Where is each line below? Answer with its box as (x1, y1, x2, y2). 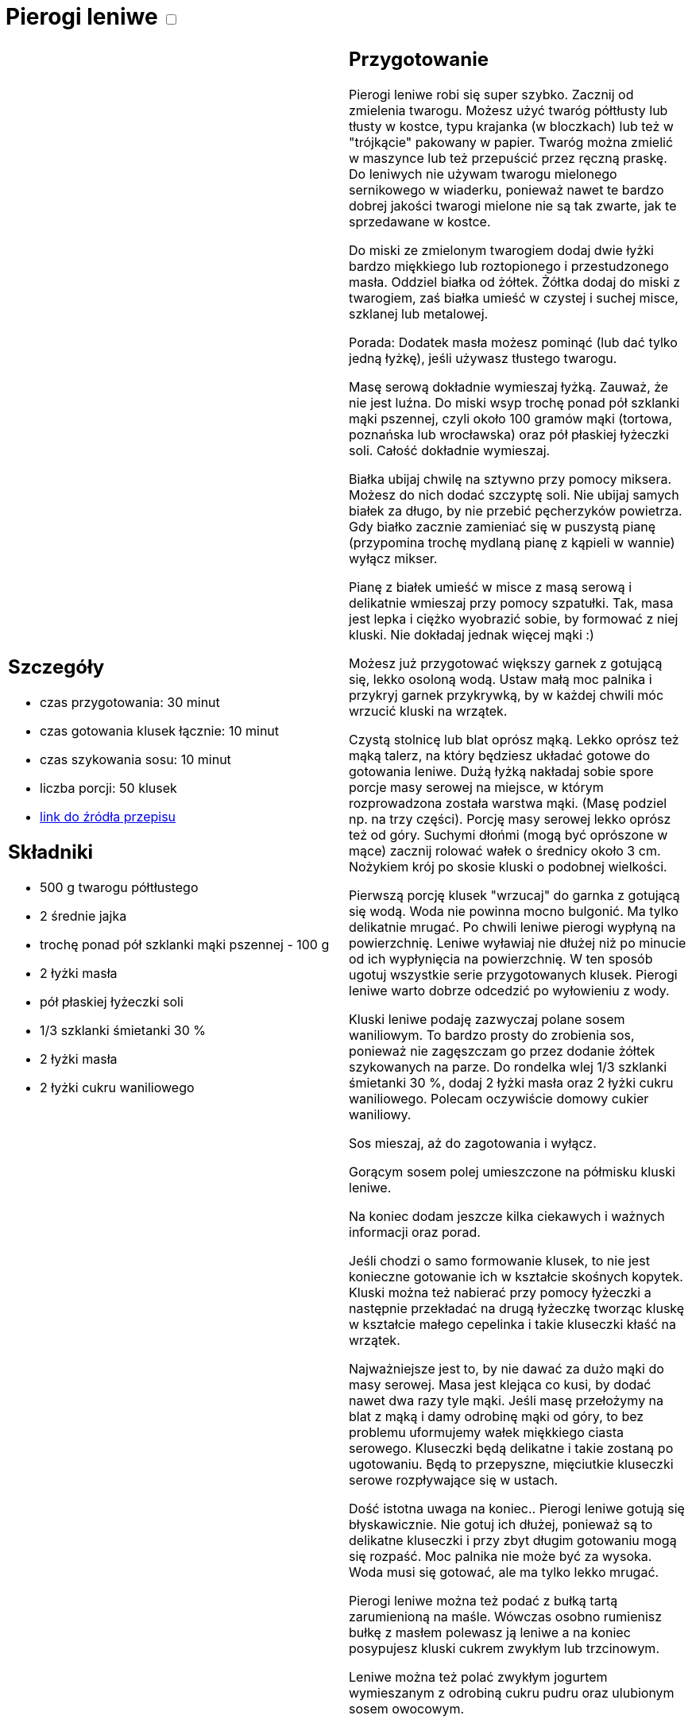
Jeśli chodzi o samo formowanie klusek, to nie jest (349, 1252, 650, 1269)
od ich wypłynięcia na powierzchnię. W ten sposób (349, 950, 653, 967)
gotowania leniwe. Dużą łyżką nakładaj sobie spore (349, 763, 654, 779)
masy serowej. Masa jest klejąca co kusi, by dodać (349, 1376, 651, 1393)
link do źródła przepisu (40, 809, 176, 825)
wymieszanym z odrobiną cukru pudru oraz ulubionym (349, 1684, 675, 1701)
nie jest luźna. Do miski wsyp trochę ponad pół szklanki (349, 394, 680, 411)
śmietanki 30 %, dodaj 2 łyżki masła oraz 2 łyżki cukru (349, 1074, 674, 1091)
